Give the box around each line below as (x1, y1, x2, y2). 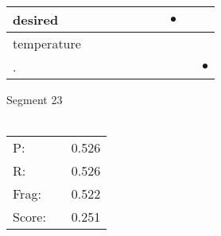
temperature (13, 34, 81, 52)
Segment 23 (6, 91, 63, 107)
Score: (13, 207, 46, 226)
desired (13, 10, 59, 29)
